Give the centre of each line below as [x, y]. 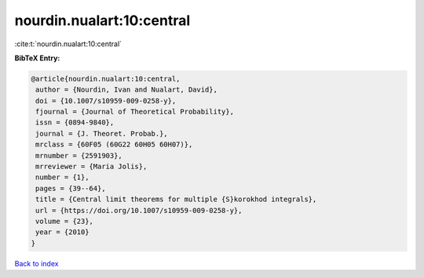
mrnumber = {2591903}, [79, 155]
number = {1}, [62, 177]
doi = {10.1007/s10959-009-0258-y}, [106, 101]
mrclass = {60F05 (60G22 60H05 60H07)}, [114, 144]
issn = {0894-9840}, [75, 123]
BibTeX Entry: [37, 58]
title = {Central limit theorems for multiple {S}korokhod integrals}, [176, 199]
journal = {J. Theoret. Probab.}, [102, 134]
